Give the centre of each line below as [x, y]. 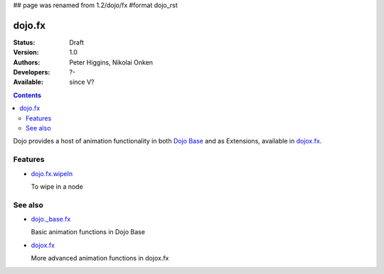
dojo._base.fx [51, 219]
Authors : [27, 62]
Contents [27, 95]
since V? [82, 82]
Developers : [32, 72]
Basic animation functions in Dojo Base [88, 232]
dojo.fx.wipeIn [52, 173]
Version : [26, 53]
